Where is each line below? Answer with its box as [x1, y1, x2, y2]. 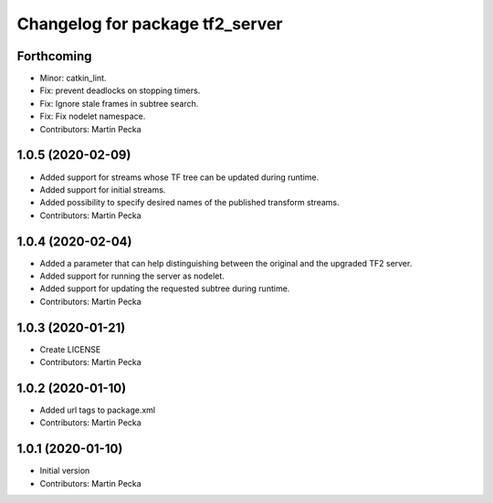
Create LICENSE [39, 343, 101, 355]
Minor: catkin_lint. [39, 73, 107, 84]
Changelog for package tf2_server [16, 14, 283, 34]
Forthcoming [16, 48, 92, 64]
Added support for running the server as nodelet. [39, 270, 226, 281]
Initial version [39, 466, 90, 477]
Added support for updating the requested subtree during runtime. [39, 283, 290, 294]
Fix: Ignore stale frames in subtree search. [39, 98, 199, 109]
